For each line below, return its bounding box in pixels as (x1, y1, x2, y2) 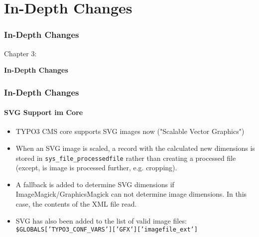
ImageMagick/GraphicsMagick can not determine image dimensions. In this (15, 189, 247, 199)
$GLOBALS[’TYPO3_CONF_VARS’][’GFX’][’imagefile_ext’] (15, 226, 198, 234)
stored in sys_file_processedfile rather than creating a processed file (15, 152, 236, 163)
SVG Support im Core (4, 107, 83, 118)
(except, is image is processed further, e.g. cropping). (15, 162, 177, 173)
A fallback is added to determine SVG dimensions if (15, 179, 174, 189)
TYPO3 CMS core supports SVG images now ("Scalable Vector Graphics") (15, 126, 245, 136)
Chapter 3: (4, 48, 37, 58)
